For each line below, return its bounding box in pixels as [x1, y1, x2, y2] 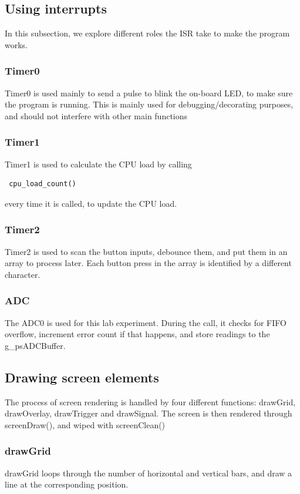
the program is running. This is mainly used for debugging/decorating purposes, [5, 98, 294, 110]
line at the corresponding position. [5, 478, 129, 490]
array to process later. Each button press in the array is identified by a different [5, 257, 292, 269]
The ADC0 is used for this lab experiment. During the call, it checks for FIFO [5, 316, 286, 328]
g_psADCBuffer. [5, 339, 66, 351]
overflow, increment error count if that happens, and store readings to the [5, 328, 270, 340]
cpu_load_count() [9, 180, 76, 189]
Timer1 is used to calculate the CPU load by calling [5, 157, 192, 170]
